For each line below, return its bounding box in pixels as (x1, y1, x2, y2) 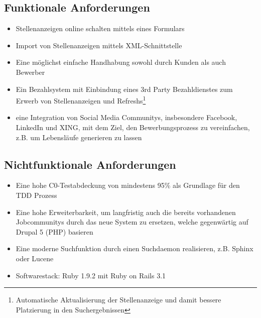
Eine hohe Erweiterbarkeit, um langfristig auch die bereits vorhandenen (16, 206, 236, 217)
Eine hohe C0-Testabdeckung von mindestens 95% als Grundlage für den (16, 180, 240, 190)
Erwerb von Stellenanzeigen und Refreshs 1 (16, 94, 146, 105)
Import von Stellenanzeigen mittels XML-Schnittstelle (16, 40, 182, 50)
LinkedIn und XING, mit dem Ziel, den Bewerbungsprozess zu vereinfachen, (16, 122, 250, 133)
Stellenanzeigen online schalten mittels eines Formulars (16, 23, 185, 34)
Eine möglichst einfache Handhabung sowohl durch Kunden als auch (16, 57, 226, 67)
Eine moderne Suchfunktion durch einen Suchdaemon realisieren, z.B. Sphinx (16, 243, 253, 254)
